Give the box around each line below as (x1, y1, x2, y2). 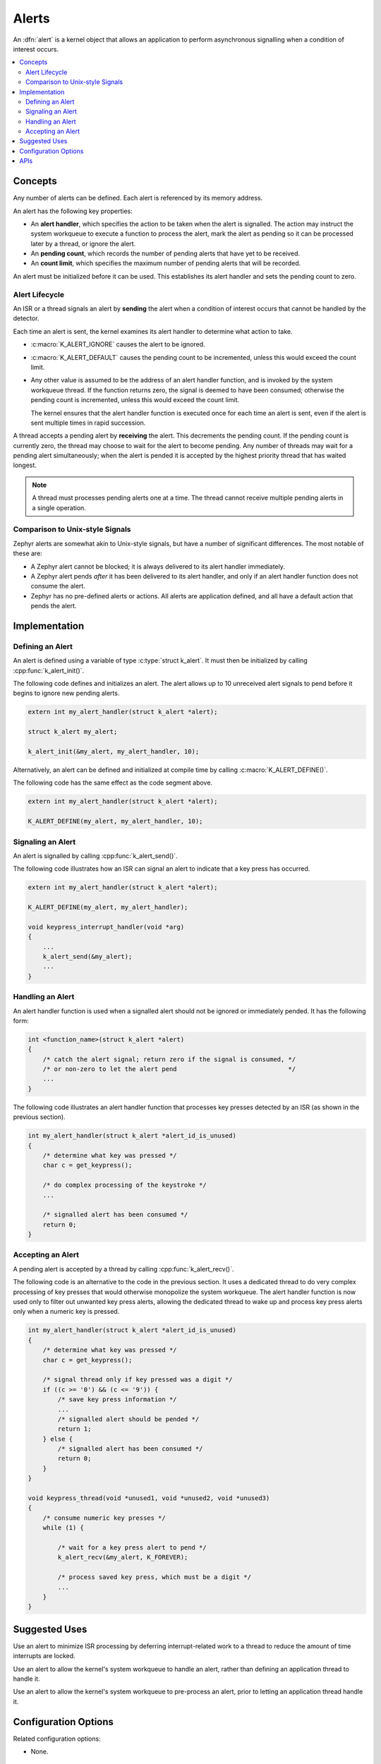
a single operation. (32, 503, 86, 512)
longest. (13, 461, 37, 469)
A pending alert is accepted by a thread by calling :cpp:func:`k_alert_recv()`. (13, 1264, 234, 1273)
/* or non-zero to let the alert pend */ (42, 1065, 296, 1073)
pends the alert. (30, 602, 77, 610)
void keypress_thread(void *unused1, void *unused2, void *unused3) (28, 1494, 270, 1502)
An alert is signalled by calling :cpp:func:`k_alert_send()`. (13, 851, 178, 860)
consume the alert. (30, 582, 86, 591)
